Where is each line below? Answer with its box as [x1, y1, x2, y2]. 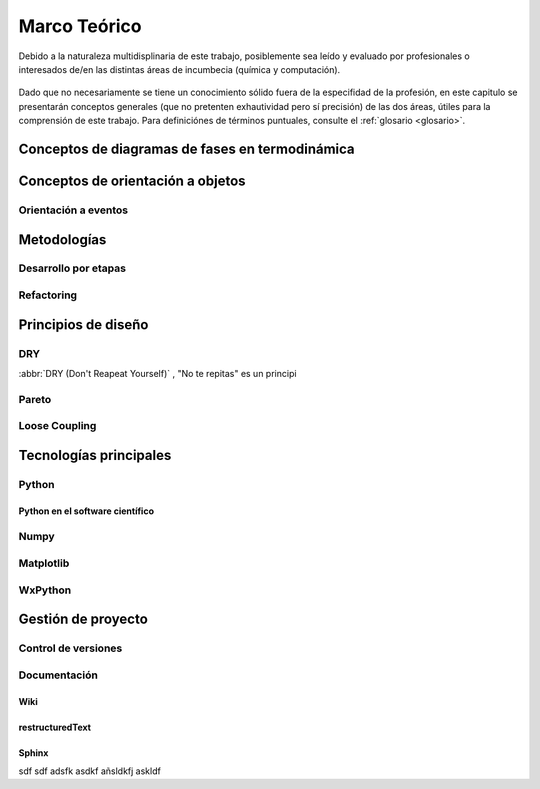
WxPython [18, 583, 72, 597]
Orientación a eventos [18, 203, 129, 217]
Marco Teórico [18, 15, 142, 37]
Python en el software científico [18, 505, 155, 517]
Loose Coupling [18, 419, 97, 433]
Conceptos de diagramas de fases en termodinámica [18, 140, 355, 157]
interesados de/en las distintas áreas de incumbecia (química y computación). [18, 63, 341, 75]
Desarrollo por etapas [18, 261, 127, 275]
